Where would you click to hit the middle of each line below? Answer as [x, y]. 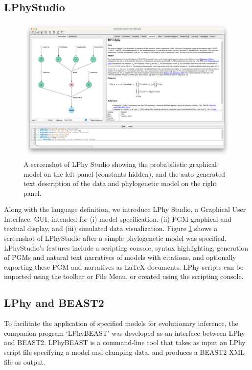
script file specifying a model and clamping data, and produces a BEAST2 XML [125, 352]
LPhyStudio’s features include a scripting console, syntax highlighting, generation [126, 247]
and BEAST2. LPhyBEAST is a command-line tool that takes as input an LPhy [125, 342]
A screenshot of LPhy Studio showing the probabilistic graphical [120, 164]
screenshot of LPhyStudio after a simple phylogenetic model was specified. [115, 238]
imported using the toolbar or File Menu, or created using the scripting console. [124, 276]
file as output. [25, 361]
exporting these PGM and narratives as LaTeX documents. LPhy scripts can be [124, 266]
